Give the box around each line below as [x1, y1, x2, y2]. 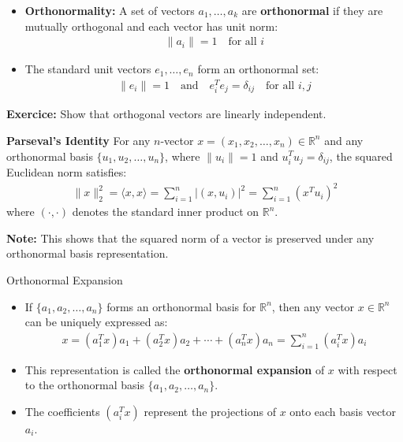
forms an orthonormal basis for [106, 298, 256, 314]
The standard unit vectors [24, 61, 151, 77]
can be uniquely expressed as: [24, 314, 168, 330]
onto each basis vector [289, 403, 397, 419]
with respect [338, 361, 397, 377]
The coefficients [24, 403, 100, 419]
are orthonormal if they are [241, 2, 383, 18]
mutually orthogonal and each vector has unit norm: [24, 17, 278, 34]
